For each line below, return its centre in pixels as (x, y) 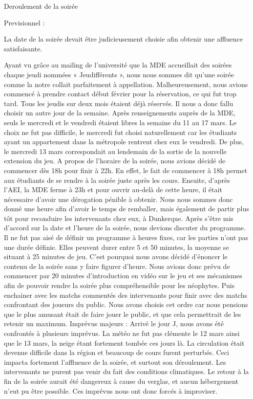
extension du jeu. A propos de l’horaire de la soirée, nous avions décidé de (115, 161)
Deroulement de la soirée (41, 6)
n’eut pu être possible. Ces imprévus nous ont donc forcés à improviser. (111, 390)
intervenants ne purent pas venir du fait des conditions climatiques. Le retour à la (126, 371)
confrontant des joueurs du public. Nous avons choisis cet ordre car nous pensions (126, 304)
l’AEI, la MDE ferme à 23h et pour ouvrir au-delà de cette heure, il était (113, 189)
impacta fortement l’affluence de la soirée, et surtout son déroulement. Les (115, 362)
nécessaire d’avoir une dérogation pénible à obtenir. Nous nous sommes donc (118, 199)
